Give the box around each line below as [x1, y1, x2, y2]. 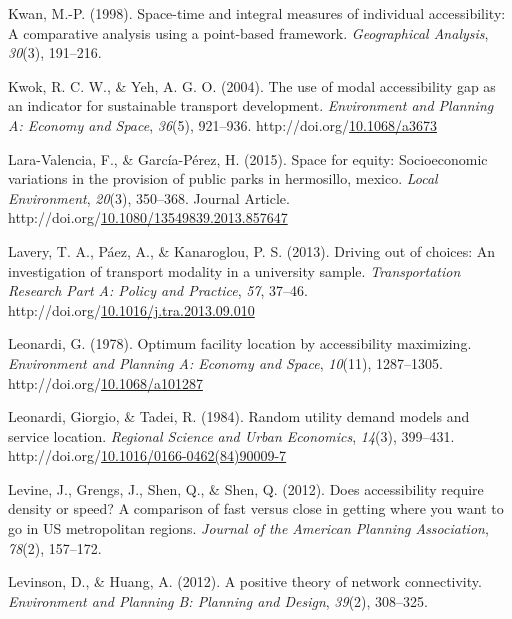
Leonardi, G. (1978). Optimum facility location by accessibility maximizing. [8, 333, 472, 354]
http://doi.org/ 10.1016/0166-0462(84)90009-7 [8, 445, 287, 466]
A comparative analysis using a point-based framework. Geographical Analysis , [8, 22, 489, 43]
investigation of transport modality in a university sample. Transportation [8, 260, 461, 281]
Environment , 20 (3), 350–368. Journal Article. [8, 187, 290, 208]
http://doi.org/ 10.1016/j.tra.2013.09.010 [8, 299, 255, 320]
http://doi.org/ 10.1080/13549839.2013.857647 [8, 207, 288, 228]
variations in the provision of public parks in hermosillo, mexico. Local [8, 168, 438, 189]
